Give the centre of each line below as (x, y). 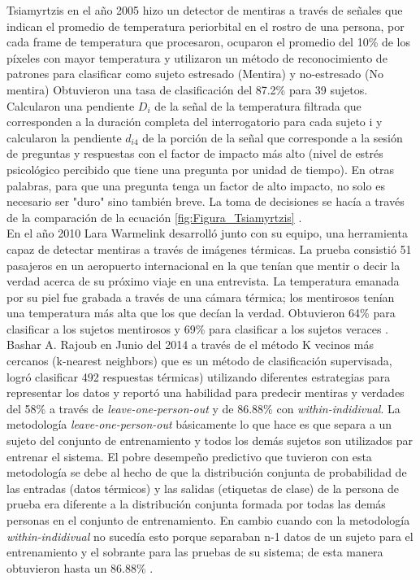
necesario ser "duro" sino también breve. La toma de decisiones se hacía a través (206, 201)
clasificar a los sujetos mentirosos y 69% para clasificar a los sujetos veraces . (197, 328)
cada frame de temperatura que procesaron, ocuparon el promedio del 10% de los (209, 42)
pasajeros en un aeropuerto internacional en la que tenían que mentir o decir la (204, 265)
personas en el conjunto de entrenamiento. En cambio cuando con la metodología (208, 520)
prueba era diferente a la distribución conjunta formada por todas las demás (196, 504)
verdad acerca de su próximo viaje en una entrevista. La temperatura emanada (203, 281)
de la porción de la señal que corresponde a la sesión (273, 137)
